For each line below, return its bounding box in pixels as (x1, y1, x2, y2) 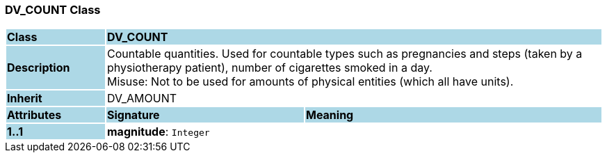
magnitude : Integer (106, 125, 210, 139)
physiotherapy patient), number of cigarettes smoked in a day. (106, 61, 432, 75)
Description (7, 61, 70, 75)
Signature (106, 108, 160, 123)
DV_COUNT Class (5, 3, 101, 17)
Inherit (7, 91, 42, 106)
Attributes (7, 108, 62, 123)
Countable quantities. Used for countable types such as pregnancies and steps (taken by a (106, 47, 583, 61)
